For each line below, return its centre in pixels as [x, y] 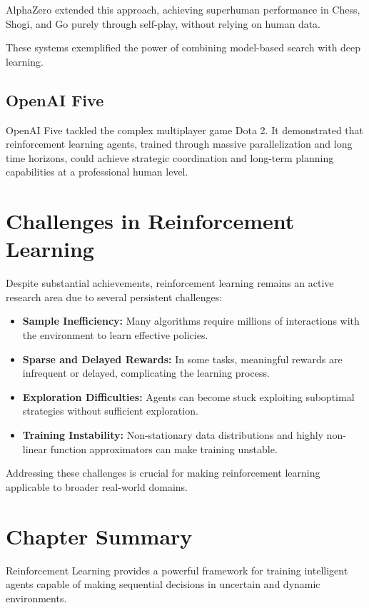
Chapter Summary [99, 536]
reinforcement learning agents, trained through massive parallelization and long [179, 144]
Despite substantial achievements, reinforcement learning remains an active [170, 283]
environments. [36, 598]
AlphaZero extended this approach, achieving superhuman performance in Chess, [183, 9]
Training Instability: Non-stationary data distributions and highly [173, 435]
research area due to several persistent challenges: [114, 297]
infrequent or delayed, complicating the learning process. [146, 373]
